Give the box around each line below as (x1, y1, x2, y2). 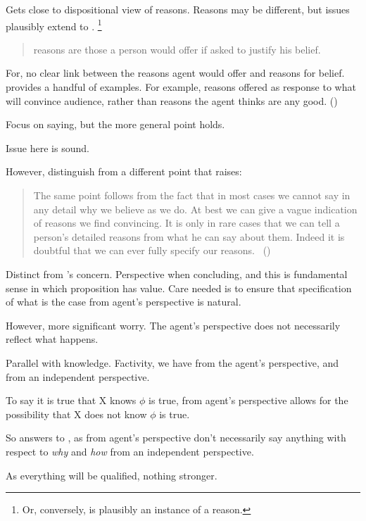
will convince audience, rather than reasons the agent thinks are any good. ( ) (6, 93, 338, 108)
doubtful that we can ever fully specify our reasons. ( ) (33, 243, 271, 258)
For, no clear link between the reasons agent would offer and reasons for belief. (6, 65, 345, 80)
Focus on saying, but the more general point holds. (6, 117, 225, 132)
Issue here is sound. (6, 140, 89, 155)
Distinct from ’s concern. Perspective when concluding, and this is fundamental (6, 266, 348, 281)
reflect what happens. (6, 332, 99, 346)
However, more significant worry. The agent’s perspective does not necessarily (6, 318, 341, 332)
